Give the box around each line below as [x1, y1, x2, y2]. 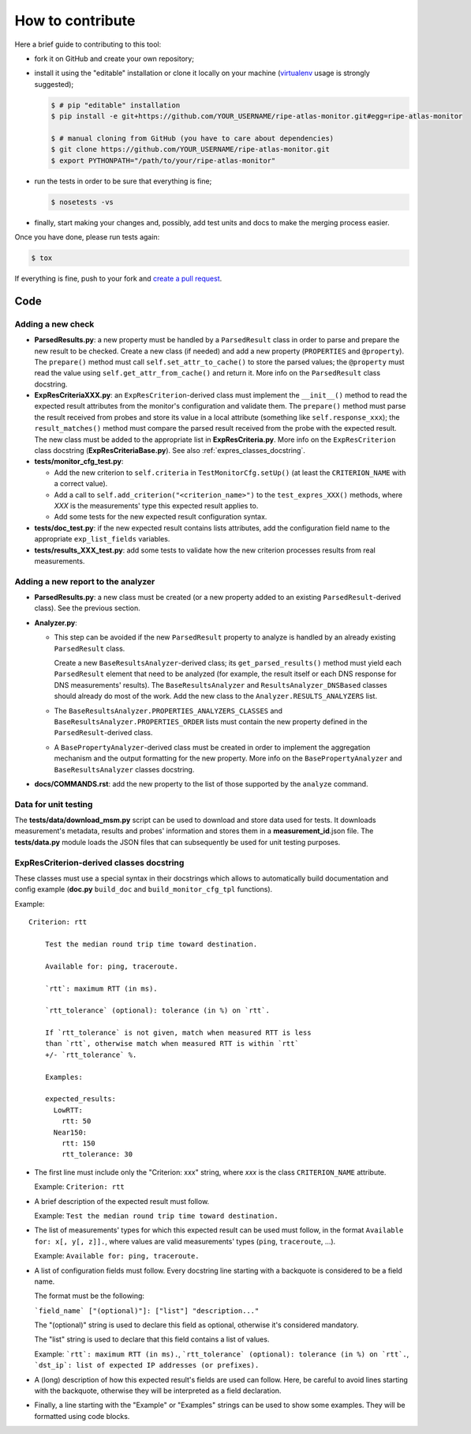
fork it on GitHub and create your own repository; [34, 54, 195, 63]
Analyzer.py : [34, 617, 78, 628]
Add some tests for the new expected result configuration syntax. [54, 512, 267, 522]
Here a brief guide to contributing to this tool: [14, 40, 162, 49]
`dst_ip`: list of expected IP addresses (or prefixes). [34, 1360, 260, 1370]
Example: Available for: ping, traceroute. [34, 1251, 200, 1261]
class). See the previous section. [34, 603, 141, 613]
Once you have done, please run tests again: [14, 232, 160, 241]
